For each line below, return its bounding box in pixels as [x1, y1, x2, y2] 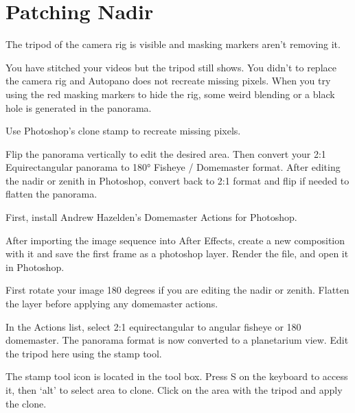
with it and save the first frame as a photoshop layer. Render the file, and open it [5, 246, 349, 261]
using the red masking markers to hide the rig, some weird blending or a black [5, 86, 335, 101]
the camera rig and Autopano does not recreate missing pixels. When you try [5, 73, 331, 88]
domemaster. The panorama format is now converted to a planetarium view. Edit [5, 333, 349, 347]
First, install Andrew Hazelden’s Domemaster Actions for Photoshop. [5, 210, 297, 224]
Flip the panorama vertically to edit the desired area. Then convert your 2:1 [5, 146, 326, 161]
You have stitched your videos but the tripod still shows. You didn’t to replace [5, 60, 336, 74]
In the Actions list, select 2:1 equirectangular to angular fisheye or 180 [5, 319, 301, 333]
